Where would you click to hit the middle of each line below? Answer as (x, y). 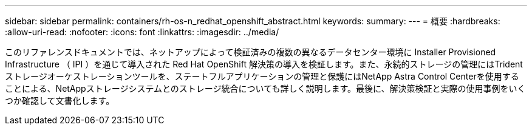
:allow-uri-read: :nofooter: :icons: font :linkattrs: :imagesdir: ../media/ (142, 32)
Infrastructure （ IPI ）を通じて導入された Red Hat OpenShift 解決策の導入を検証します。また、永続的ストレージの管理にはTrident (264, 64)
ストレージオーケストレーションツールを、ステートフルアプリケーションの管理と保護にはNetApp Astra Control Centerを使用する (262, 76)
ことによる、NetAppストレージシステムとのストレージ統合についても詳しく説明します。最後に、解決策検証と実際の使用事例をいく (265, 88)
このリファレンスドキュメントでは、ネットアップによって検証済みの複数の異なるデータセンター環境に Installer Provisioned (251, 52)
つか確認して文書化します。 (60, 101)
